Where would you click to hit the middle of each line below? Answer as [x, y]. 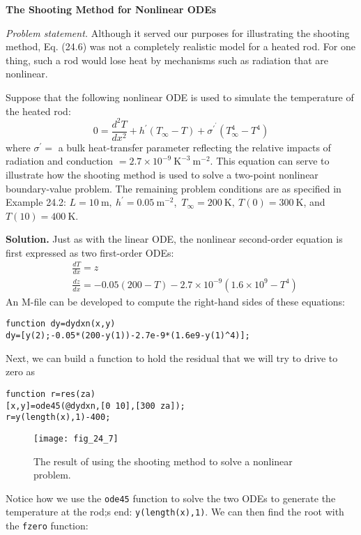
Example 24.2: [36, 202]
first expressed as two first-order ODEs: [90, 252]
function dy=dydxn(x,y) [61, 324]
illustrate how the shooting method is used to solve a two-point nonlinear [162, 174]
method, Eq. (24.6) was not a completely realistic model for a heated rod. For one [180, 46]
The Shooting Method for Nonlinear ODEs [111, 9]
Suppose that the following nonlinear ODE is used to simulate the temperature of [180, 97]
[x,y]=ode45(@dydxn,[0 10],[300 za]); [95, 406]
